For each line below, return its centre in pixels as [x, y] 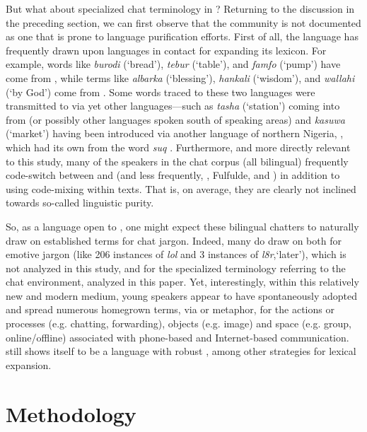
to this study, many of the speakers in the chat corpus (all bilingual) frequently [177, 161]
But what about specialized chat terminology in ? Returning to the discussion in [180, 8]
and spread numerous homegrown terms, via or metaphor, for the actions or [170, 309]
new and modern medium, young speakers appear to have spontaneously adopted [182, 295]
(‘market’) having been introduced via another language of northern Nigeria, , [175, 133]
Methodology [71, 413]
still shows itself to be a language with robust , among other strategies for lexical [181, 351]
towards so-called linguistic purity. [80, 203]
